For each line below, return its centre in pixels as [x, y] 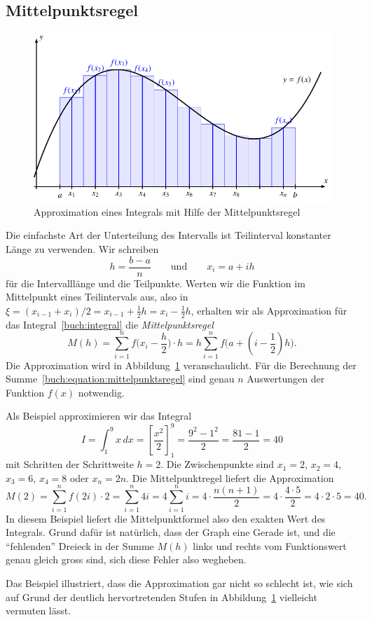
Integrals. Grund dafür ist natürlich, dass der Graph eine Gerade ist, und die [171, 532]
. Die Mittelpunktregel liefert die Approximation [230, 477]
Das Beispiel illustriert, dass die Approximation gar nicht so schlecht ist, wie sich [179, 583]
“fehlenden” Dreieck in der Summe [80, 545]
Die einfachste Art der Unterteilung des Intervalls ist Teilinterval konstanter [168, 235]
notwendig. [101, 392]
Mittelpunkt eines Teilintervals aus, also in [97, 297]
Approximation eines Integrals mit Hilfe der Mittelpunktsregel [167, 211]
